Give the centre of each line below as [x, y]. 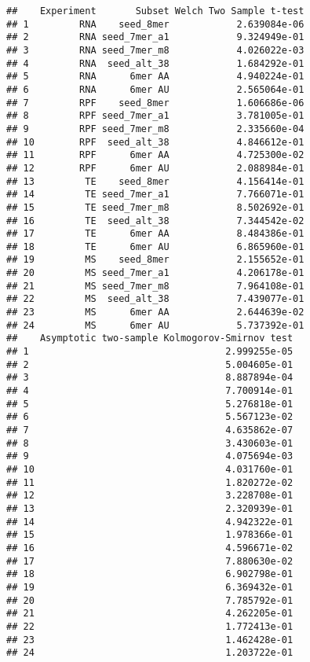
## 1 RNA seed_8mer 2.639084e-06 [155, 24]
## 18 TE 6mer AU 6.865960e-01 [155, 246]
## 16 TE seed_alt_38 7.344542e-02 [155, 221]
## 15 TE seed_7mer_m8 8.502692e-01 [155, 207]
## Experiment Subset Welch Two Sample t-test [155, 11]
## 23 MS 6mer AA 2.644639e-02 [155, 313]
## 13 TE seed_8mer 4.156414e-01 [155, 181]
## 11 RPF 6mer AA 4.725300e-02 [155, 155]
